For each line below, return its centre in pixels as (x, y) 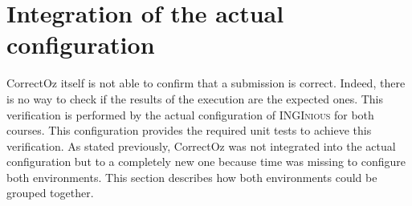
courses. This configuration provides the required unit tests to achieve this (189, 130)
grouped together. (50, 193)
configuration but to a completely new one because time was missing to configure (206, 162)
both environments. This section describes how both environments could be (192, 177)
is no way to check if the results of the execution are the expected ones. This (195, 98)
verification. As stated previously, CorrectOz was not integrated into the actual (201, 145)
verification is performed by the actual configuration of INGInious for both (190, 114)
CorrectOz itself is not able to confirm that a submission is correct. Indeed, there (206, 83)
